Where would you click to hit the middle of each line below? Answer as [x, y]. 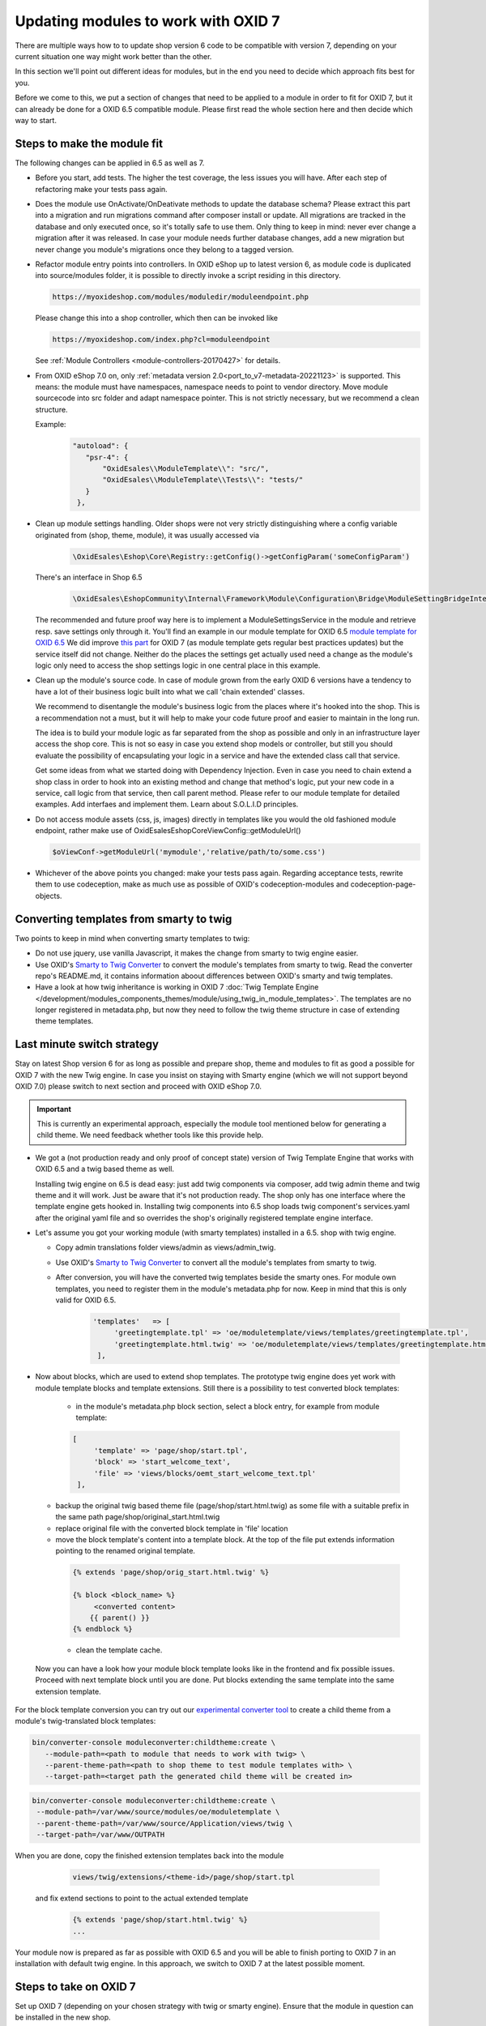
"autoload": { [100, 446]
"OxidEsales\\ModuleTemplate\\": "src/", [186, 468]
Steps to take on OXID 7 [75, 1987]
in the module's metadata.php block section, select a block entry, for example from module [228, 1406]
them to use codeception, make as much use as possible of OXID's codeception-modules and [192, 884]
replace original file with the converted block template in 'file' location [172, 1528]
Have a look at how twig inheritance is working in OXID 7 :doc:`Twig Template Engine [177, 987]
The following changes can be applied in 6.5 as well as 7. [110, 163]
